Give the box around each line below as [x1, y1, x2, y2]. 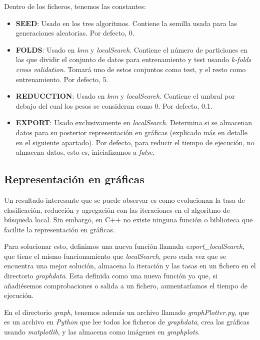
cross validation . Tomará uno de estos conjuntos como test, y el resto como [15, 64, 246, 74]
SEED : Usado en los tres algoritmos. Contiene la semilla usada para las [15, 18, 237, 28]
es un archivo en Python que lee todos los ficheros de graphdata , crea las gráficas [4, 316, 250, 327]
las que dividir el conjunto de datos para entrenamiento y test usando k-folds [15, 54, 251, 65]
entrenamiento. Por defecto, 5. [15, 74, 108, 84]
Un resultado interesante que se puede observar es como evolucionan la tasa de [4, 194, 245, 205]
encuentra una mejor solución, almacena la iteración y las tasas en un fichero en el [4, 260, 256, 271]
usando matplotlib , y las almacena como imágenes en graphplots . [4, 326, 200, 337]
